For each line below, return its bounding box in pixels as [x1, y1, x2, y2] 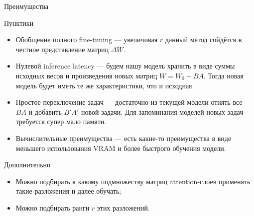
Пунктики [4, 17, 34, 28]
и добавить [28, 106, 62, 117]
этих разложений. [97, 202, 150, 213]
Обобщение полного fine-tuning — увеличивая [15, 34, 158, 45]
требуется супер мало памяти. [15, 116, 107, 127]
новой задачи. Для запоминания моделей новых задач [81, 106, 244, 117]
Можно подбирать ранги [15, 202, 90, 213]
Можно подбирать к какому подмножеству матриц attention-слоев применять [15, 176, 251, 186]
